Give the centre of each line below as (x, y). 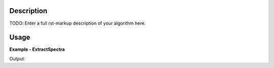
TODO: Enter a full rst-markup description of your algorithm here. (77, 23)
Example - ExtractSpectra (37, 49)
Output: (17, 58)
